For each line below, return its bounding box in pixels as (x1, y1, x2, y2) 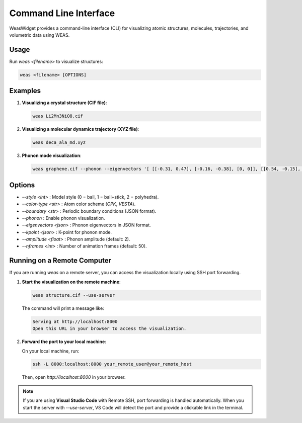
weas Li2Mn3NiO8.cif (32, 113, 83, 119)
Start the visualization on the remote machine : (22, 279, 121, 285)
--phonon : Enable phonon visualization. (22, 215, 105, 221)
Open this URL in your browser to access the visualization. (32, 326, 187, 331)
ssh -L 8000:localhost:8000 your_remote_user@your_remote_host (32, 361, 192, 367)
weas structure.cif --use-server (32, 292, 115, 298)
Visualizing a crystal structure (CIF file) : (22, 100, 107, 106)
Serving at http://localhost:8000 (32, 318, 118, 324)
